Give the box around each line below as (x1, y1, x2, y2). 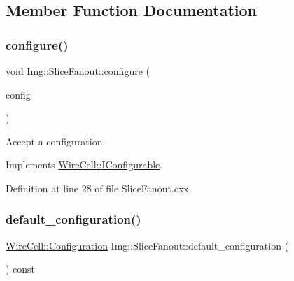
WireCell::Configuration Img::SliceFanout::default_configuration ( (6, 238, 289, 252)
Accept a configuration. (6, 134, 106, 148)
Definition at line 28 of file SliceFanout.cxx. (6, 180, 192, 195)
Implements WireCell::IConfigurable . (6, 157, 163, 172)
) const (6, 261, 36, 276)
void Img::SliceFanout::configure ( (6, 64, 150, 78)
